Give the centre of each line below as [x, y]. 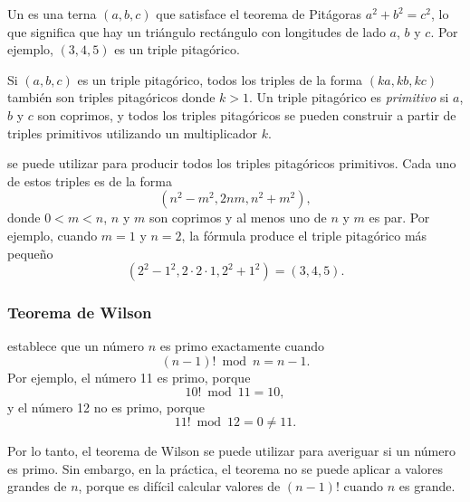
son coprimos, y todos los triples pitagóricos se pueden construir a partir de [247, 114]
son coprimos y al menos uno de [238, 218]
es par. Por [399, 218]
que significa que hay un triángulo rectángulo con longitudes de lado [197, 31]
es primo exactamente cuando [242, 346]
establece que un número [76, 346]
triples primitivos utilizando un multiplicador [133, 133]
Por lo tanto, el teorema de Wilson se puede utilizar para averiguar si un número [231, 451]
